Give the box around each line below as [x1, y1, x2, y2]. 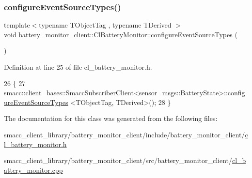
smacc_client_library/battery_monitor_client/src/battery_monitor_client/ [4, 155, 233, 165]
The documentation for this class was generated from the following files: [4, 113, 218, 123]
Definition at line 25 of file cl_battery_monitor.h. [4, 62, 152, 72]
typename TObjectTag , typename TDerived [39, 20, 172, 30]
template [4, 20, 30, 30]
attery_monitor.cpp [4, 164, 63, 175]
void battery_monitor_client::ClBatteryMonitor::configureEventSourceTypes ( [4, 29, 237, 39]
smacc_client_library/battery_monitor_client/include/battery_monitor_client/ [4, 129, 245, 139]
